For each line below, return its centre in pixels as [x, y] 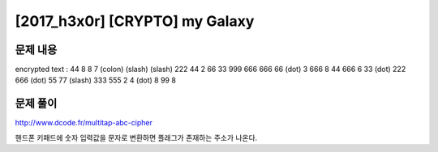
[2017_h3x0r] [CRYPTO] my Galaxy [135, 21]
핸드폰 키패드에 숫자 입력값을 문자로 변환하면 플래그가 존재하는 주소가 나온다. [136, 137]
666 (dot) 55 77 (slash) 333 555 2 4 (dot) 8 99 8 [95, 80]
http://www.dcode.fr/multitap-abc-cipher [84, 123]
